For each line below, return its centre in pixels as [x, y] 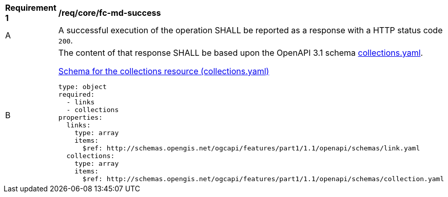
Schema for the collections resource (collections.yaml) [164, 71]
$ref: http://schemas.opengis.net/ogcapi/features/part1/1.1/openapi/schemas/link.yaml [251, 148]
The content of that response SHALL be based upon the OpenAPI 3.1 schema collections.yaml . [241, 53]
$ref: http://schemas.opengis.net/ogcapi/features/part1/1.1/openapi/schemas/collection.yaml [263, 179]
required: [76, 94]
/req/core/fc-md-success [110, 13]
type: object [82, 87]
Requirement [31, 8]
